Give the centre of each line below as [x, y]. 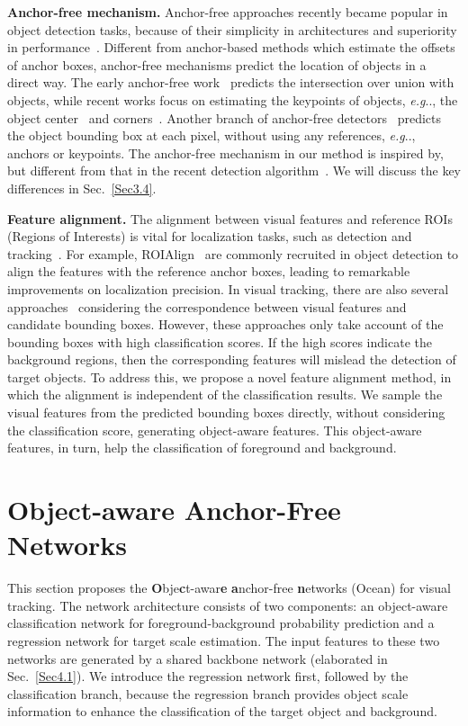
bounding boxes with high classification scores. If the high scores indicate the [220, 341]
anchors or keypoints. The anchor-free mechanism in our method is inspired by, [225, 152]
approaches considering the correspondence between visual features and [207, 306]
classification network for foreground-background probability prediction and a [221, 623]
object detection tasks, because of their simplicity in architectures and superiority [232, 29]
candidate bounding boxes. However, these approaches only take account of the [225, 324]
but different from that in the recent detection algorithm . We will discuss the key [234, 170]
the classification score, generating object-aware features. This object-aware [215, 430]
